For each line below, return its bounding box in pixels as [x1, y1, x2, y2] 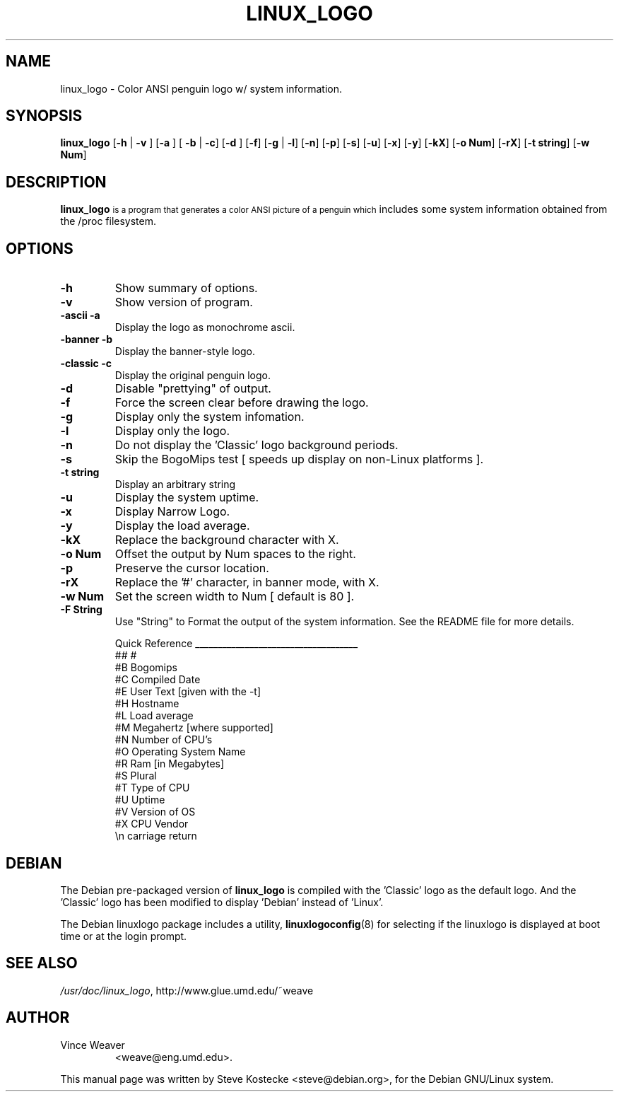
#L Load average [114, 709, 194, 722]
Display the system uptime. [114, 490, 259, 505]
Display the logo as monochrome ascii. [114, 321, 295, 334]
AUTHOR [6, 1009, 70, 1027]
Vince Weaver [60, 1038, 125, 1051]
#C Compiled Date [114, 673, 201, 686]
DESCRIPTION [6, 173, 107, 191]
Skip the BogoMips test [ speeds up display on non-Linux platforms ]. [114, 452, 484, 467]
